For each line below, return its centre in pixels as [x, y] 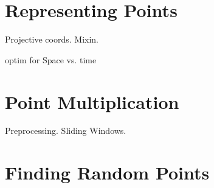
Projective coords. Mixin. [52, 39]
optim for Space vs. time [51, 59]
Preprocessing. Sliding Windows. [66, 131]
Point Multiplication [92, 101]
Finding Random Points [107, 172]
